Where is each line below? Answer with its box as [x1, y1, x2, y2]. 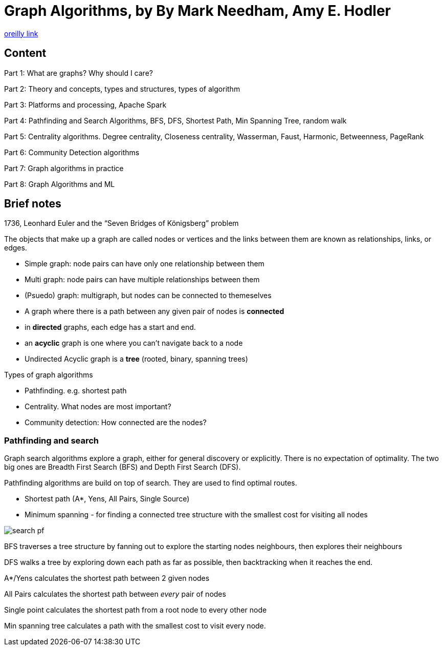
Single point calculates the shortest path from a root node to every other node [4, 605, 267, 615]
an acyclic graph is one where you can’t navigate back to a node [25, 339, 243, 348]
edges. [4, 243, 27, 253]
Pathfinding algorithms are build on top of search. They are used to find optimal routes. [4, 478, 297, 488]
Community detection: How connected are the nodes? [25, 418, 207, 427]
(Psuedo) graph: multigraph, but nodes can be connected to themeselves [25, 291, 272, 300]
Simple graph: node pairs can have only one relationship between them [25, 259, 264, 268]
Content [4, 47, 47, 60]
